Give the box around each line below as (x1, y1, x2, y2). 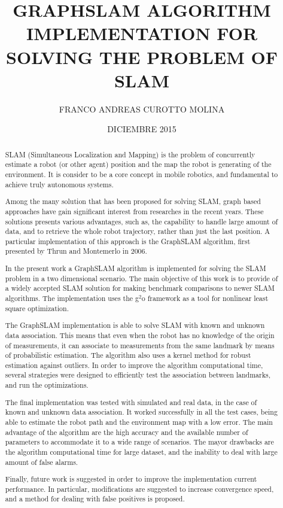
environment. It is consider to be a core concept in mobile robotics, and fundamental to (5, 169, 278, 179)
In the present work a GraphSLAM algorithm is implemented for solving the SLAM (5, 263, 266, 273)
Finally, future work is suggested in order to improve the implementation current (5, 474, 257, 484)
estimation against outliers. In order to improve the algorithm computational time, (5, 360, 263, 370)
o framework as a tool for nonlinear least (141, 293, 269, 303)
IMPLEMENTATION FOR (26, 21, 258, 45)
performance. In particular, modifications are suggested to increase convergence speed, (5, 483, 274, 494)
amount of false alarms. (5, 457, 78, 467)
